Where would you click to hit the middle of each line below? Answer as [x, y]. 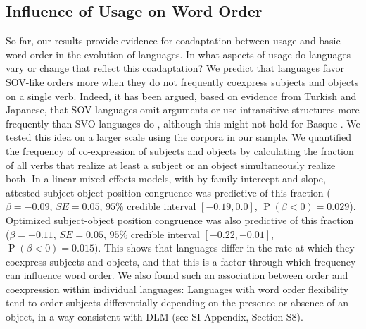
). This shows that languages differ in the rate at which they [224, 248]
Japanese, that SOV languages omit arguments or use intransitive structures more [183, 110]
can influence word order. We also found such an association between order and [177, 275]
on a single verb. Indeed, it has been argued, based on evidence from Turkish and [181, 95]
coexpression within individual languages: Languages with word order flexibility [177, 288]
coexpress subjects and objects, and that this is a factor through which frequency [181, 261]
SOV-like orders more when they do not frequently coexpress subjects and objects [182, 81]
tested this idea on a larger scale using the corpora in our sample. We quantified [178, 137]
